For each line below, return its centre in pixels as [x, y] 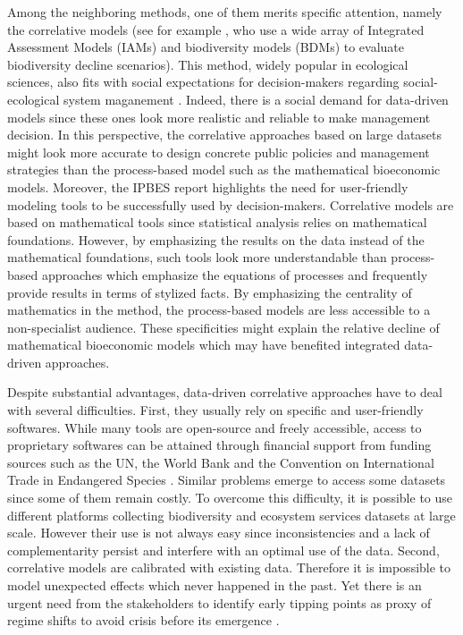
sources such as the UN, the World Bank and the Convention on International [221, 462]
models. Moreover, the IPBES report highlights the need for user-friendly [208, 186]
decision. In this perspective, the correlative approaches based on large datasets [225, 135]
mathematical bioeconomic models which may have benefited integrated [204, 345]
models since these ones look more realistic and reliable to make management [219, 117]
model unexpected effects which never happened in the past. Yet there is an [215, 585]
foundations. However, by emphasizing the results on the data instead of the [216, 239]
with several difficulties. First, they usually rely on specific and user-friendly [215, 410]
